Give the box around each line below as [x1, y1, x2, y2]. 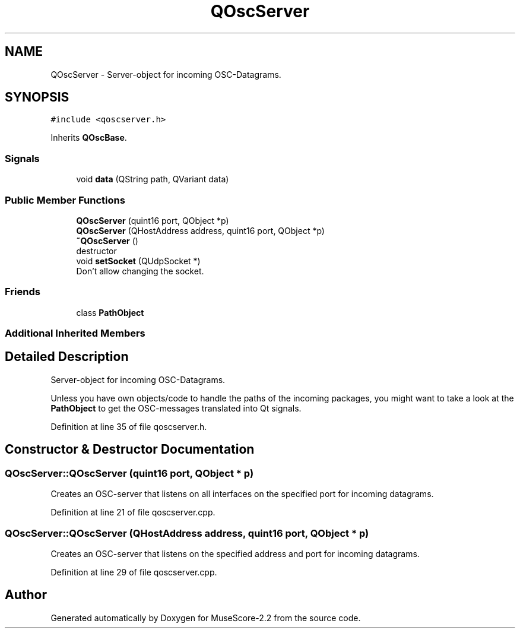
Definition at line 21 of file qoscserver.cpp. [50, 507, 215, 518]
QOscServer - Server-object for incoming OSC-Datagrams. [50, 69, 281, 80]
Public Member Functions [5, 194, 125, 206]
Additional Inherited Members [5, 327, 145, 340]
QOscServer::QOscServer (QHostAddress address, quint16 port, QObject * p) [5, 527, 369, 539]
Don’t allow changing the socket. [76, 265, 204, 276]
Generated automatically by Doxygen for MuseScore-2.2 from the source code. [50, 612, 361, 623]
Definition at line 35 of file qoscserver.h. [50, 421, 207, 432]
